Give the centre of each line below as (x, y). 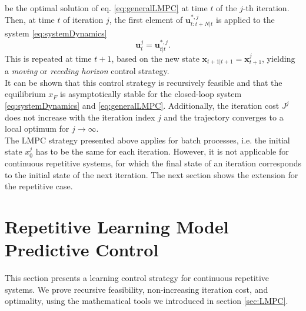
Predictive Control (82, 250)
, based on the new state (155, 58)
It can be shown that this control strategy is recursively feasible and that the (144, 82)
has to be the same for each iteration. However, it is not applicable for (162, 151)
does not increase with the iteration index (80, 117)
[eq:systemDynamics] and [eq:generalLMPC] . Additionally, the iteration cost (142, 106)
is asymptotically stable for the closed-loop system (151, 94)
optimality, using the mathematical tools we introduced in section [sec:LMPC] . (147, 301)
